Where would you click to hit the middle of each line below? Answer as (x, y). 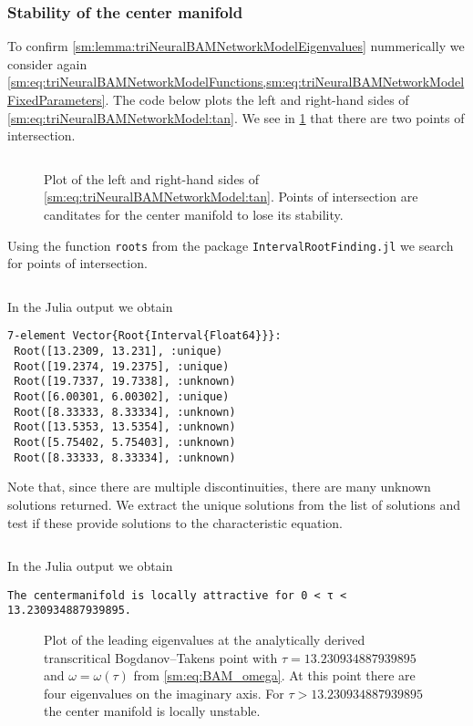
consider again (47, 63)
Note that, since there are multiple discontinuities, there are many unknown (219, 487)
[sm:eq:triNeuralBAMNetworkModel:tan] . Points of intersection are (231, 197)
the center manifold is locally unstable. (152, 711)
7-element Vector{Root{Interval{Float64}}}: (144, 336)
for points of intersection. (77, 263)
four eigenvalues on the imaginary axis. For (164, 693)
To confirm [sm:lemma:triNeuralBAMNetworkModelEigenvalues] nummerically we (236, 46)
